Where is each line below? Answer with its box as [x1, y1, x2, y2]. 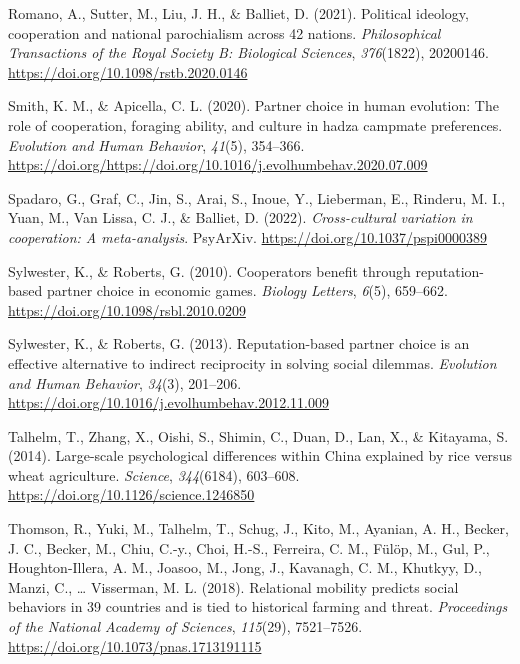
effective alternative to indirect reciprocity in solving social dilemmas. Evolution [8, 352, 497, 373]
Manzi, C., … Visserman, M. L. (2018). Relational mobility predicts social [8, 576, 459, 597]
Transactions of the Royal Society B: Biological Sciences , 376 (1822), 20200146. [8, 42, 489, 63]
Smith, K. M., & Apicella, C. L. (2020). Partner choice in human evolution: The [8, 95, 499, 116]
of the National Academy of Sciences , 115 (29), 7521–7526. [8, 616, 363, 637]
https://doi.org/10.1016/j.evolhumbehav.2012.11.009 [8, 392, 330, 413]
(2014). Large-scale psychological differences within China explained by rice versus [8, 445, 512, 466]
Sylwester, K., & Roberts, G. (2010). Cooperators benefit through [8, 260, 411, 281]
